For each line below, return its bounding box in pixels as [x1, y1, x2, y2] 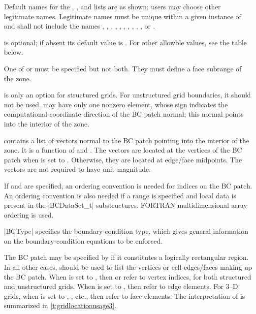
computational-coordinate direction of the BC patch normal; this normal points [4, 109, 244, 119]
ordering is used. [4, 209, 54, 220]
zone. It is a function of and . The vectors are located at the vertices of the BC [4, 145, 242, 155]
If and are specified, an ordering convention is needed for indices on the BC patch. [4, 180, 252, 190]
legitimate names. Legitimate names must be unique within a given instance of [4, 11, 241, 21]
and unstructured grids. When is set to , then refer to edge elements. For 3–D [4, 281, 238, 291]
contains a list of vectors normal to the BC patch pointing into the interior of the [4, 135, 249, 145]
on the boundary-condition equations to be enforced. [4, 235, 162, 246]
